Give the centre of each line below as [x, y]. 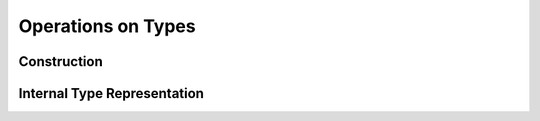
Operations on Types [107, 26]
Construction [61, 61]
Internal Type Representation [111, 93]
